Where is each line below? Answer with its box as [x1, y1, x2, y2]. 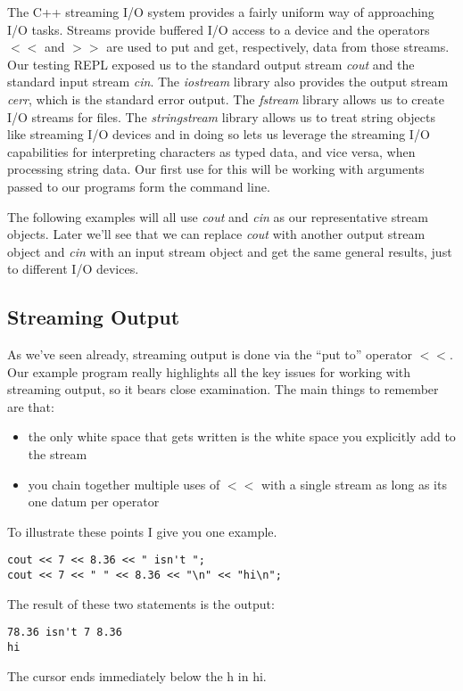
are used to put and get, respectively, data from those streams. [106, 37, 450, 56]
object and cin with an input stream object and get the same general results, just [7, 242, 452, 260]
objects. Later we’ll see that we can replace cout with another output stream [7, 225, 426, 243]
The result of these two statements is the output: [7, 594, 275, 613]
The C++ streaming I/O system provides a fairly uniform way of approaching [7, 3, 434, 21]
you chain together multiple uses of [28, 474, 220, 493]
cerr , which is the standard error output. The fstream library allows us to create [7, 89, 444, 108]
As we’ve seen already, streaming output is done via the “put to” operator [7, 345, 412, 364]
